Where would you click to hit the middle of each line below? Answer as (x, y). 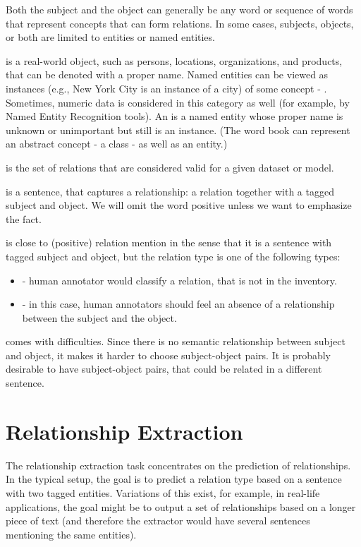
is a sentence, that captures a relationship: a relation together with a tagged (170, 191)
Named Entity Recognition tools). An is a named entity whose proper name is (175, 116)
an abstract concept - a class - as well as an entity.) (117, 144)
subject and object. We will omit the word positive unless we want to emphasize (179, 205)
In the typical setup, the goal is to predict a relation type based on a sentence (174, 479)
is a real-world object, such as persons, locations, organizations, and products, (174, 60)
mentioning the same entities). (71, 534)
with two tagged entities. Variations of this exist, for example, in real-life (163, 492)
